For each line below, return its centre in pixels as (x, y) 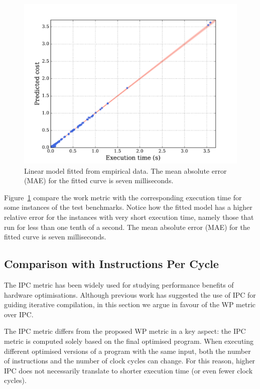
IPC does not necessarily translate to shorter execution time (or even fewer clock (128, 370)
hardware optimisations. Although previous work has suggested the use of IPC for (130, 294)
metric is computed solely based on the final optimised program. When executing (129, 341)
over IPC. (19, 314)
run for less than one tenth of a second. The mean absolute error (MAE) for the (127, 227)
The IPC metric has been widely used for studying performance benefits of (119, 284)
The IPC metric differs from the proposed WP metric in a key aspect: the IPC (125, 331)
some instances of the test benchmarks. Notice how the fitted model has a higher (128, 207)
